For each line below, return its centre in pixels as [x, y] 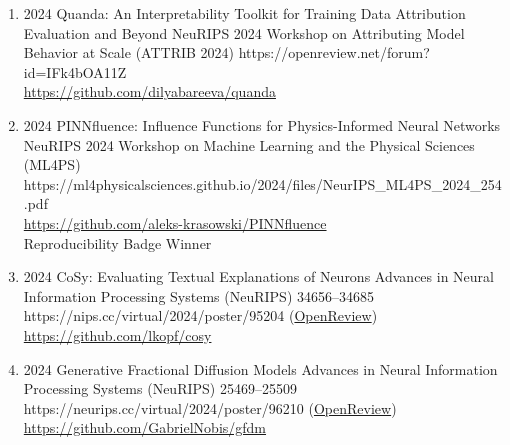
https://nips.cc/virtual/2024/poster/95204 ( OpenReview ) [200, 315]
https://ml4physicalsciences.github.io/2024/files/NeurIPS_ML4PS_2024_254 [262, 183]
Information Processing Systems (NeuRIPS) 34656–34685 [199, 295]
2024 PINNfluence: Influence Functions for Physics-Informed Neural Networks [262, 124]
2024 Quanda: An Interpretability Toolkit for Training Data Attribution [244, 13]
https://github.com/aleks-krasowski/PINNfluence [175, 222]
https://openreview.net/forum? [334, 52]
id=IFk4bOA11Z [75, 71]
